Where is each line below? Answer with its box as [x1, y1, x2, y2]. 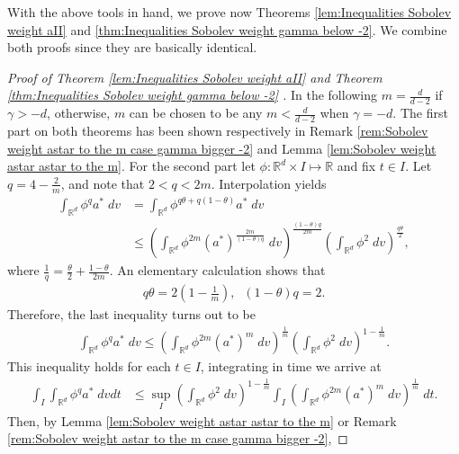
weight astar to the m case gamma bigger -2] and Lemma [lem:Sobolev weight [7, 138, 436, 157]
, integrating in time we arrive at [200, 357, 382, 376]
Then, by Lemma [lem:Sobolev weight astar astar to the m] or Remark [7, 411, 397, 430]
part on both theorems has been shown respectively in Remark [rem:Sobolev [7, 121, 428, 140]
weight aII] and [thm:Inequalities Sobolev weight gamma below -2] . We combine [7, 20, 447, 39]
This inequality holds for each [7, 357, 171, 376]
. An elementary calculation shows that [109, 261, 326, 280]
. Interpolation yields [211, 174, 327, 192]
